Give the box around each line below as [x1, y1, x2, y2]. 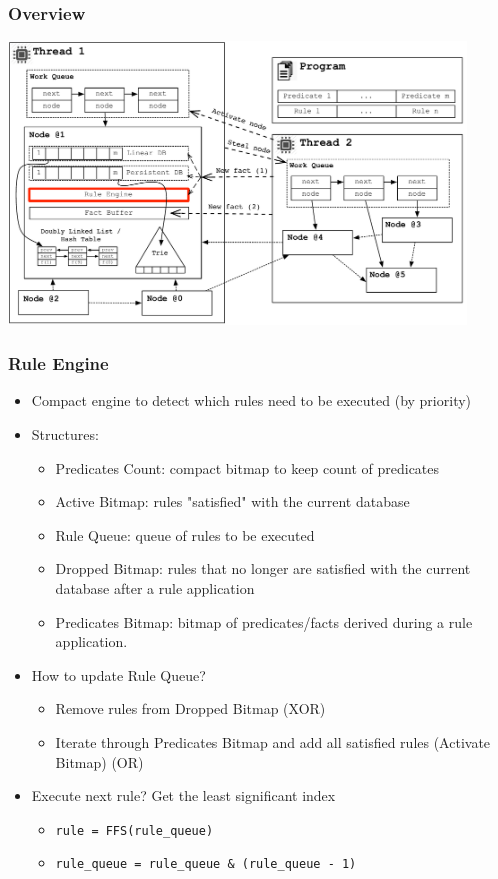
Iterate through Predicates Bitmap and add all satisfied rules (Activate [55, 732, 491, 753]
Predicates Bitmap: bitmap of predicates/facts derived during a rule [55, 611, 473, 632]
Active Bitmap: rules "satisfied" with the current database [55, 491, 410, 512]
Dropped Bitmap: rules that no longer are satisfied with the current [55, 558, 471, 579]
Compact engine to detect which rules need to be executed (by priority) [31, 390, 472, 411]
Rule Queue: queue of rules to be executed [55, 524, 315, 545]
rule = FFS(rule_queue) [55, 823, 214, 838]
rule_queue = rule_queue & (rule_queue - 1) [55, 857, 357, 872]
